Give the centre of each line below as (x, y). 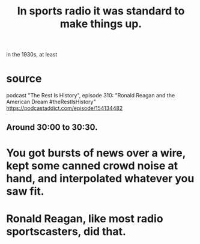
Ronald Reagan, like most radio (85, 218)
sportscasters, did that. (66, 231)
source (24, 79)
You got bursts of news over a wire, (96, 153)
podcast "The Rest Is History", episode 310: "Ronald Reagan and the (91, 96)
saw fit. (25, 191)
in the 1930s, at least (32, 55)
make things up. (101, 24)
